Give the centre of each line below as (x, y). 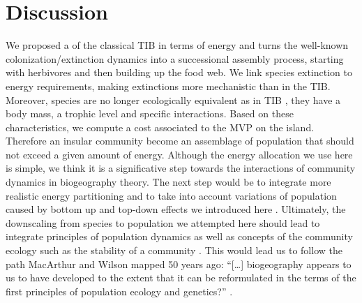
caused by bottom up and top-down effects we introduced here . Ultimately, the (176, 209)
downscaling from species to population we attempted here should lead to (163, 222)
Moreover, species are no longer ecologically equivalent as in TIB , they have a (173, 99)
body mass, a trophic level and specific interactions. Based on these (150, 113)
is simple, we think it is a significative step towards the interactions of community (181, 168)
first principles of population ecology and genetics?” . (119, 291)
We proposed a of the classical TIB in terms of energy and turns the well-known (177, 45)
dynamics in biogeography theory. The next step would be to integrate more (168, 182)
